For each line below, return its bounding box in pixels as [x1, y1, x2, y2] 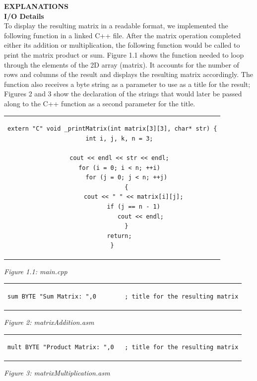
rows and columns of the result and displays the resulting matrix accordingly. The [4, 69, 253, 79]
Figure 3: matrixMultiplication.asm [4, 368, 110, 378]
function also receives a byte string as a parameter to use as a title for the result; [4, 78, 251, 89]
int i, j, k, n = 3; [85, 135, 153, 142]
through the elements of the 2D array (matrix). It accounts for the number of [4, 59, 239, 70]
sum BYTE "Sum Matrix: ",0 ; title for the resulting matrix [7, 293, 239, 300]
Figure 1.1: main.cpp [4, 266, 67, 276]
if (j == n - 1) [107, 203, 160, 211]
